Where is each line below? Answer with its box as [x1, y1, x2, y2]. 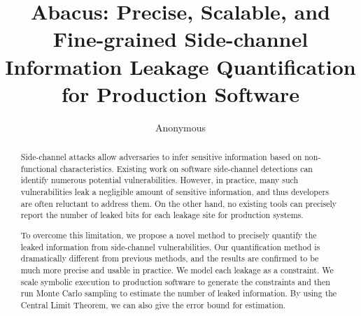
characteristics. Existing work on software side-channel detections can [59, 162, 313, 174]
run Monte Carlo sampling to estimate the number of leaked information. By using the [20, 287, 337, 299]
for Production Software [62, 79, 299, 108]
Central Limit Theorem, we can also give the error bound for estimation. [20, 299, 286, 310]
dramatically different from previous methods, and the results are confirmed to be [20, 252, 319, 264]
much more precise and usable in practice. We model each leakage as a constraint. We [20, 264, 334, 275]
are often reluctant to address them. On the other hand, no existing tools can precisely [20, 197, 337, 209]
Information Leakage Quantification [5, 52, 356, 80]
